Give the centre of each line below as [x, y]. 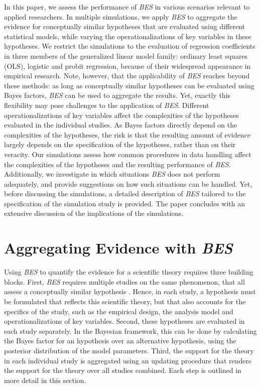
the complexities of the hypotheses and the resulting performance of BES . [117, 164]
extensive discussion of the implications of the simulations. [94, 213]
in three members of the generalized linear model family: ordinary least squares [126, 55]
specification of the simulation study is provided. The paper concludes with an [124, 203]
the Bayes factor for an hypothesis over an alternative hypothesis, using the [120, 341]
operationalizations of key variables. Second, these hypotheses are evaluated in [124, 321]
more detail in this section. [45, 380]
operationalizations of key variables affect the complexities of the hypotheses [121, 115]
